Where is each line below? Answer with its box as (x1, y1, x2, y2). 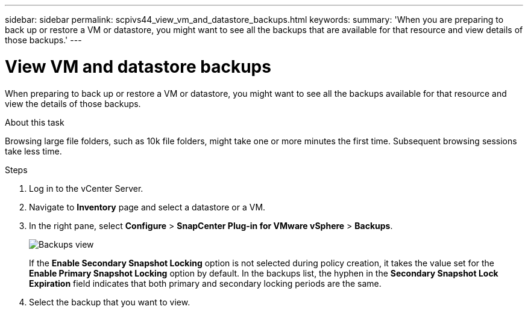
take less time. (5, 145, 62, 156)
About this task (5, 117, 64, 127)
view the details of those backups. (5, 98, 141, 109)
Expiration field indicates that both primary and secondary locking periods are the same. (29, 278, 382, 289)
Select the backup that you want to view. (29, 296, 190, 307)
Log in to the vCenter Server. (29, 183, 143, 194)
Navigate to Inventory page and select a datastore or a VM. (29, 201, 266, 212)
